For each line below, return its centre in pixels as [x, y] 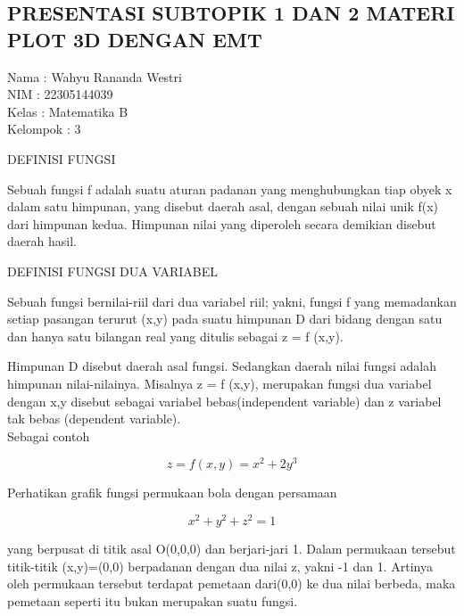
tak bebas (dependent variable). [94, 419]
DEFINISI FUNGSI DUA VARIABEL [112, 271]
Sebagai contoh [49, 435]
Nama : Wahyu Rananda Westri [95, 76]
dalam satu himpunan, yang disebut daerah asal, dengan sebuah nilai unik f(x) [223, 206]
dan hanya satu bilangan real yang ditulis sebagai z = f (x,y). [175, 336]
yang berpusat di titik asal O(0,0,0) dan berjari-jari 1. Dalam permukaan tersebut [232, 549]
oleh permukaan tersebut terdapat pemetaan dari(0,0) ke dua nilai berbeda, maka [232, 583]
